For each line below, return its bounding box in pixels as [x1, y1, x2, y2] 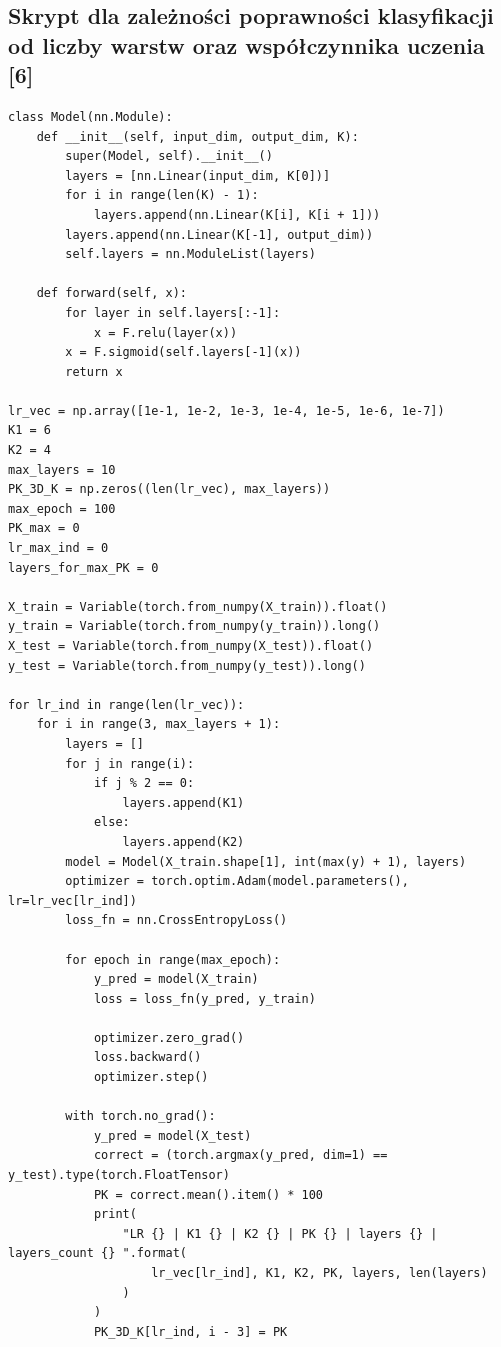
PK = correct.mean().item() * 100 [93, 1187, 323, 1202]
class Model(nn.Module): [8, 109, 173, 124]
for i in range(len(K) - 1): [65, 188, 259, 203]
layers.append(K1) [122, 795, 245, 810]
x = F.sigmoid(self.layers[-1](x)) [65, 345, 302, 360]
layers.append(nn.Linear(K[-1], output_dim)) [65, 227, 374, 242]
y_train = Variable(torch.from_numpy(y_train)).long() [8, 619, 381, 634]
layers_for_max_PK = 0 [8, 560, 159, 575]
